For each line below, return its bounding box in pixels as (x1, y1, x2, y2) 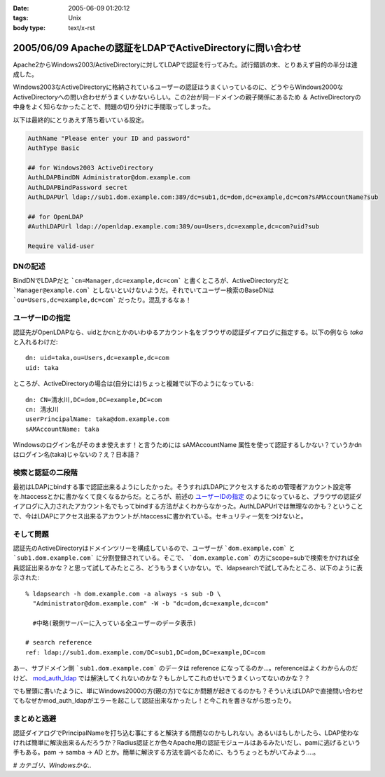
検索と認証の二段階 (13, 468, 78, 478)
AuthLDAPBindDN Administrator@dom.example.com (27, 174, 190, 181)
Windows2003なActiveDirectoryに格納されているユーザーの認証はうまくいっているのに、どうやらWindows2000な (13, 83, 344, 91)
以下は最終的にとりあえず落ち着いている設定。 (13, 116, 148, 124)
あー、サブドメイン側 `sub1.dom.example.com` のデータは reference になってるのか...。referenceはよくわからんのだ (13, 664, 358, 673)
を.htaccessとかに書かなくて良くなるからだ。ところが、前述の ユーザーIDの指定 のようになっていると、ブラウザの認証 (13, 493, 356, 501)
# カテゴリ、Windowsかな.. (13, 761, 92, 769)
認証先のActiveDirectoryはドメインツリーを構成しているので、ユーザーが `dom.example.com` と (13, 544, 295, 552)
